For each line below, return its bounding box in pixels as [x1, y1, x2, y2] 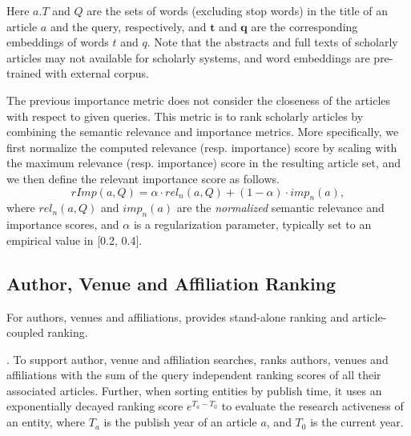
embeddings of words [6, 34, 109, 50]
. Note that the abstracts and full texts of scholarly [147, 34, 398, 50]
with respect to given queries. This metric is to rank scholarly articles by [6, 107, 364, 124]
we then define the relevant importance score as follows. [6, 170, 280, 186]
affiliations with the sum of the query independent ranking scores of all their [6, 366, 381, 383]
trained [6, 65, 42, 82]
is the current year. [310, 414, 404, 430]
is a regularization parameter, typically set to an [133, 216, 372, 233]
